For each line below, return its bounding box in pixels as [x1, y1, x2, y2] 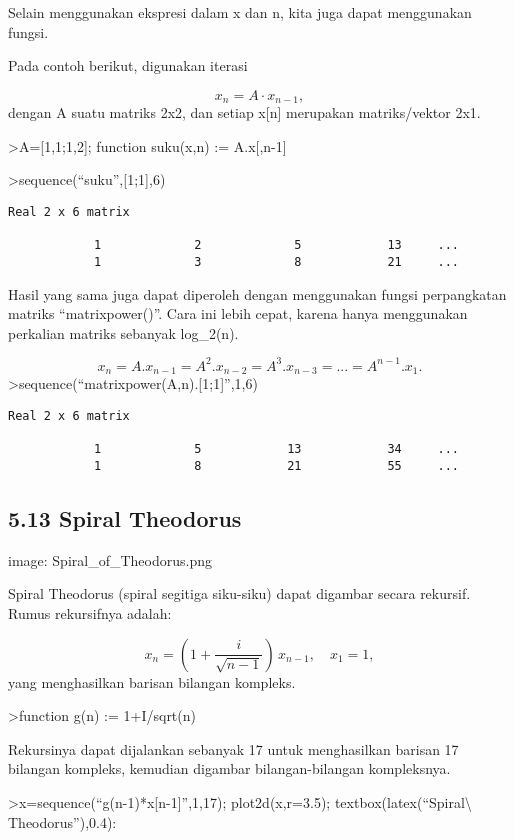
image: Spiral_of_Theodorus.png [8, 549, 212, 570]
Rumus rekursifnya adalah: [8, 602, 172, 623]
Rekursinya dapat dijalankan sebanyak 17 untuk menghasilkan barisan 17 [8, 738, 459, 759]
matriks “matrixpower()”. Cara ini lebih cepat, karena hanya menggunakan [8, 303, 468, 324]
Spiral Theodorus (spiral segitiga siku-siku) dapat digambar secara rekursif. [8, 583, 471, 604]
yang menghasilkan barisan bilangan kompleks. [8, 671, 296, 692]
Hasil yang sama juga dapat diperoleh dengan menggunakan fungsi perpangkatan [8, 283, 507, 304]
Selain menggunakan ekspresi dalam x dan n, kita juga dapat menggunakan [8, 2, 472, 22]
